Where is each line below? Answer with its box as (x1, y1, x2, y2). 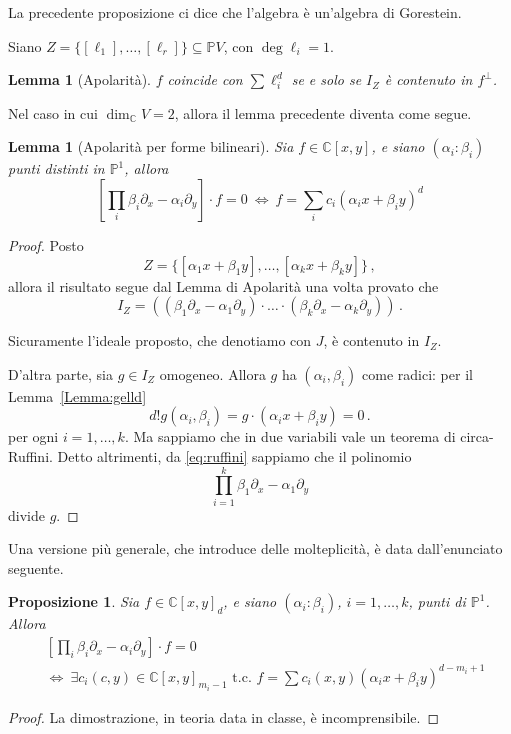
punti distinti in (8, 158, 105, 179)
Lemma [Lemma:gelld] (8, 385, 147, 406)
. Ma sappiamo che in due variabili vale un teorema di (124, 426, 456, 447)
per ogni (8, 426, 59, 447)
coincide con (167, 69, 243, 90)
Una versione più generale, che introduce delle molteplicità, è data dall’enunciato (8, 538, 503, 559)
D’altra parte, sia (8, 363, 113, 384)
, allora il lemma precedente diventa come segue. (174, 102, 472, 123)
